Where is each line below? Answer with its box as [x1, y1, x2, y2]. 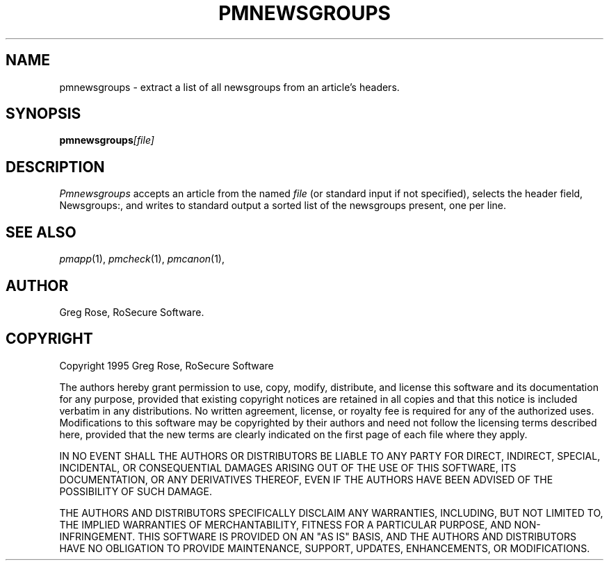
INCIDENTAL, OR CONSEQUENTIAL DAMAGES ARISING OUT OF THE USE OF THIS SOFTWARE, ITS [59, 461, 517, 474]
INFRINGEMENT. [59, 530, 136, 542]
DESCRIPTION [6, 158, 105, 176]
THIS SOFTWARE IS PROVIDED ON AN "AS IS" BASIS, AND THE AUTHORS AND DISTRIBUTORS [138, 530, 576, 542]
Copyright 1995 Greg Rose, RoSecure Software [59, 359, 274, 372]
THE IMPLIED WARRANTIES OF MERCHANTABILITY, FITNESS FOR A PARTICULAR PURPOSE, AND [59, 518, 512, 531]
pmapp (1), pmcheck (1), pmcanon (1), [59, 253, 225, 265]
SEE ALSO [6, 223, 76, 241]
